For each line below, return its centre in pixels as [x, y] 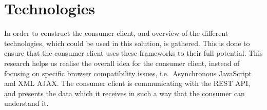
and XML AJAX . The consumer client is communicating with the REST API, [127, 83]
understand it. [26, 103]
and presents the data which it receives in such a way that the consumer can [125, 93]
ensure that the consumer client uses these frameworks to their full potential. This [133, 53]
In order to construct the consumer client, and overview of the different [116, 33]
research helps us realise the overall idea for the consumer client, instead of [122, 63]
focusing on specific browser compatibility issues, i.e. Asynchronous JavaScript [128, 73]
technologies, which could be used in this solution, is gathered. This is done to [127, 43]
